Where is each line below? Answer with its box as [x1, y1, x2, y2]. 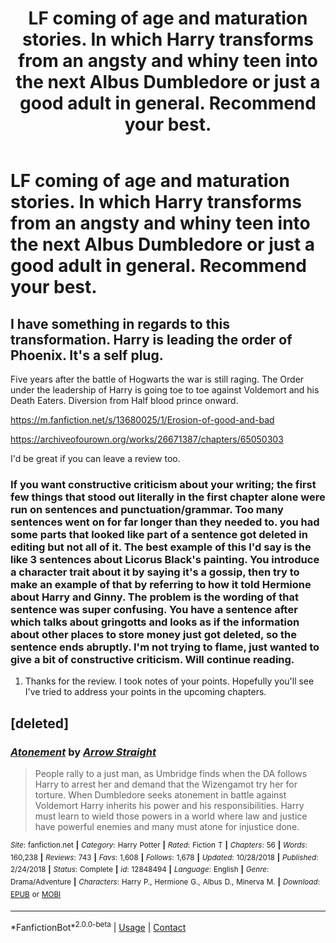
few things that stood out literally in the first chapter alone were [10, 490, 326, 504]
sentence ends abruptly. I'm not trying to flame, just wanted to [10, 640, 320, 654]
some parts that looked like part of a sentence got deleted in [10, 527, 308, 541]
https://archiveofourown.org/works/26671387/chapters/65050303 [10, 433, 284, 445]
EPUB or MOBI [10, 889, 62, 899]
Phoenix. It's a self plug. [10, 347, 164, 364]
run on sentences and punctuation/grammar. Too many [10, 502, 284, 516]
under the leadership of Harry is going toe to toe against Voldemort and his [10, 384, 320, 396]
